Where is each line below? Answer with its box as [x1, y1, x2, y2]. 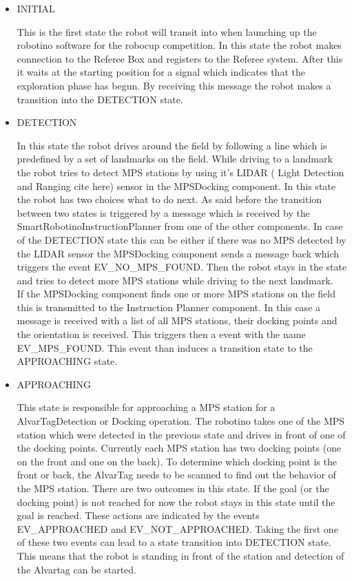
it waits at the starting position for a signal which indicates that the [17, 65, 305, 79]
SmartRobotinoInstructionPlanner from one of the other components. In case [17, 219, 343, 233]
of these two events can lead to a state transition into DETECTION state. [17, 535, 331, 549]
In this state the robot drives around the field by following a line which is [17, 138, 327, 152]
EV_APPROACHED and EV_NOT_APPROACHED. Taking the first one [17, 521, 338, 536]
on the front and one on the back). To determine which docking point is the [17, 454, 337, 468]
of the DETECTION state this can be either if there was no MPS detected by [17, 232, 346, 246]
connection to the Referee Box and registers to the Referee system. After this [17, 51, 343, 65]
